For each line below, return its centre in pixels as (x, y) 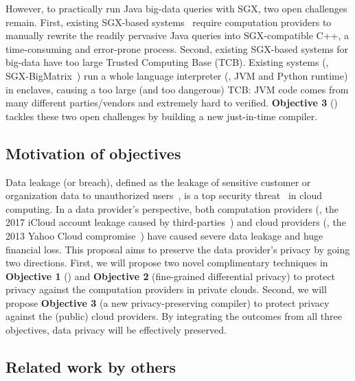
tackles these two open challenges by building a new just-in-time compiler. (162, 116)
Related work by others (91, 367)
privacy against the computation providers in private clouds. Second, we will (166, 289)
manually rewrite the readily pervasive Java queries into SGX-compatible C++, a (177, 35)
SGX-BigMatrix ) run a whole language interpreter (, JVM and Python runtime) (177, 75)
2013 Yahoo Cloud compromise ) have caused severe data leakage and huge (164, 235)
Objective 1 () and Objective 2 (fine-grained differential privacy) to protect (171, 276)
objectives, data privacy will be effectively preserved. (116, 330)
